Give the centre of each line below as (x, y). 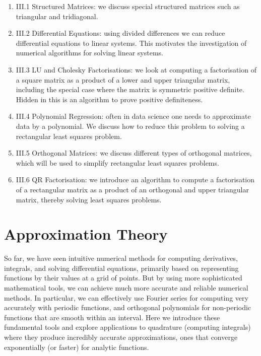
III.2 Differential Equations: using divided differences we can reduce (120, 33)
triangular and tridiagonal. (57, 16)
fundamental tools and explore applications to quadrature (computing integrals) (127, 327)
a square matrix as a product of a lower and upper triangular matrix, (123, 79)
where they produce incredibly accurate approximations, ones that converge (121, 337)
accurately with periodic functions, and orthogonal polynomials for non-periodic (128, 307)
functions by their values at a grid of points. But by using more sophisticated (123, 278)
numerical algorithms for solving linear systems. (90, 53)
